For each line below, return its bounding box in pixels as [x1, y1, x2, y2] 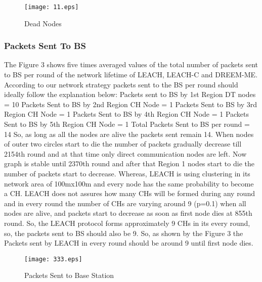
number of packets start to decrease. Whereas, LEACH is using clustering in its [4, 168, 250, 178]
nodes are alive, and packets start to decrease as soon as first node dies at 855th [4, 208, 252, 218]
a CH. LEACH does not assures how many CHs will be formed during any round [4, 188, 255, 199]
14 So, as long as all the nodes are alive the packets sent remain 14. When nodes [4, 128, 254, 139]
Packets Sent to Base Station [24, 270, 114, 280]
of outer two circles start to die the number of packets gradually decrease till [4, 138, 242, 149]
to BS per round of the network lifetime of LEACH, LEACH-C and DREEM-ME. [4, 69, 258, 80]
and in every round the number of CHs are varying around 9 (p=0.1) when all [4, 198, 246, 208]
